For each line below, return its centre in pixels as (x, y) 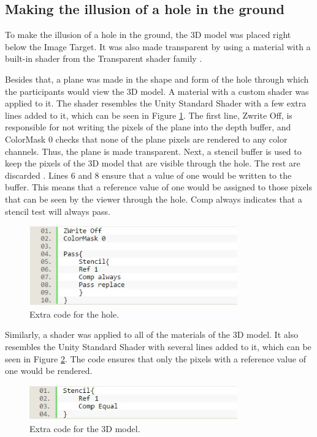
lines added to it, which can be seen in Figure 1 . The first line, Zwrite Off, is (149, 115)
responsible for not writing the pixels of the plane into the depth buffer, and (148, 127)
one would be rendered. (49, 371)
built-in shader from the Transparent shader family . (104, 58)
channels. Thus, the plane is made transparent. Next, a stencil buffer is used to (153, 151)
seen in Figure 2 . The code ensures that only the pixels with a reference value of (156, 358)
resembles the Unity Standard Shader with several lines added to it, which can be (158, 347)
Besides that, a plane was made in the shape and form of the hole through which (157, 79)
